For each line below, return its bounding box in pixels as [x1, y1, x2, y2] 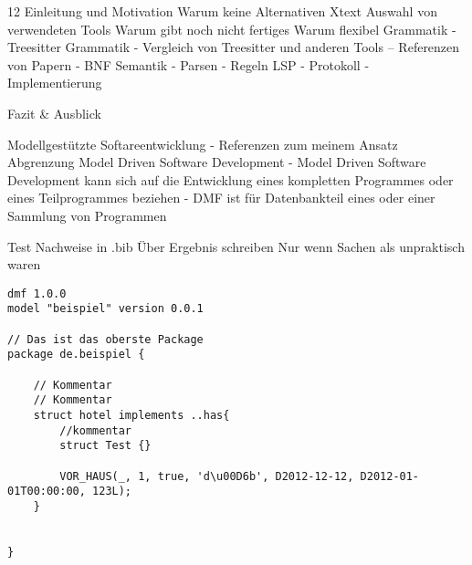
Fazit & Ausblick [7, 103, 101, 122]
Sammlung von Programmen [7, 205, 167, 225]
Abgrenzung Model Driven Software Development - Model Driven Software [7, 152, 426, 172]
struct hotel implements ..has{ [33, 408, 230, 422]
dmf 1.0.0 [7, 287, 67, 300]
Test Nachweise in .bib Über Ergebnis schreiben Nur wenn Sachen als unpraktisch [7, 236, 465, 256]
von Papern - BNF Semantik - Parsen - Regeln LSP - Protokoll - [7, 55, 370, 74]
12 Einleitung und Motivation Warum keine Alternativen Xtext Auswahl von [7, 2, 437, 20]
